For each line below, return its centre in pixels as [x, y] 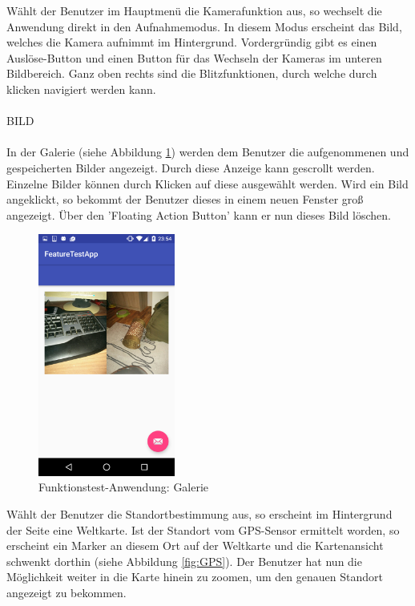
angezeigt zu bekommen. [66, 592]
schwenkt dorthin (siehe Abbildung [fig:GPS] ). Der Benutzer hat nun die [184, 561]
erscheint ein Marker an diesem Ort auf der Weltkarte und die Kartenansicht [195, 545]
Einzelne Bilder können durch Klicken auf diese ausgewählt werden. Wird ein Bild [207, 183]
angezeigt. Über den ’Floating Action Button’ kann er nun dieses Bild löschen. [199, 214]
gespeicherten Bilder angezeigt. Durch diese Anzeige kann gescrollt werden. [191, 167]
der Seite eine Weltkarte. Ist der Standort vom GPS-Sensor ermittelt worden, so [203, 529]
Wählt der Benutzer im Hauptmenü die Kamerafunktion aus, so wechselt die [194, 10]
